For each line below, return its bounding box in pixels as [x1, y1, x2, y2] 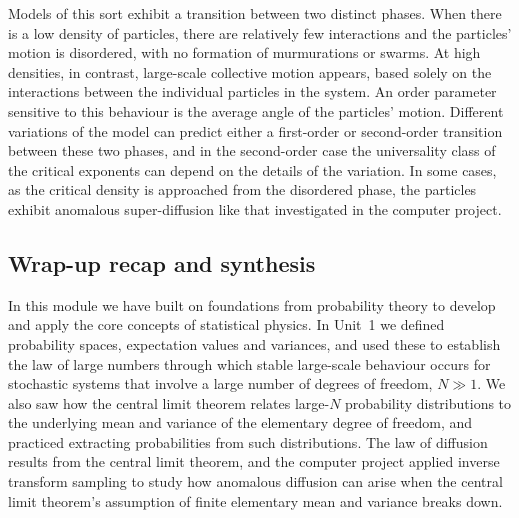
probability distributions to [345, 392, 512, 413]
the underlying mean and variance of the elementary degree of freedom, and [8, 412, 473, 433]
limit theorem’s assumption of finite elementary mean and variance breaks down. [8, 490, 503, 511]
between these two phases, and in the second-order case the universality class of [8, 140, 496, 161]
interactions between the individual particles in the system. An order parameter [8, 81, 497, 102]
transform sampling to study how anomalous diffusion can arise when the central [8, 471, 503, 492]
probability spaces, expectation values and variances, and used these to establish [8, 333, 501, 354]
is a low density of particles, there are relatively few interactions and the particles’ [8, 22, 512, 43]
